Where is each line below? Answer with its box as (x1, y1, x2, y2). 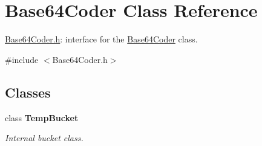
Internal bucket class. (5, 131, 84, 144)
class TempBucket (5, 111, 79, 124)
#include (5, 53, 39, 65)
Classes (5, 82, 51, 101)
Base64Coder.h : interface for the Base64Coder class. (5, 33, 198, 45)
